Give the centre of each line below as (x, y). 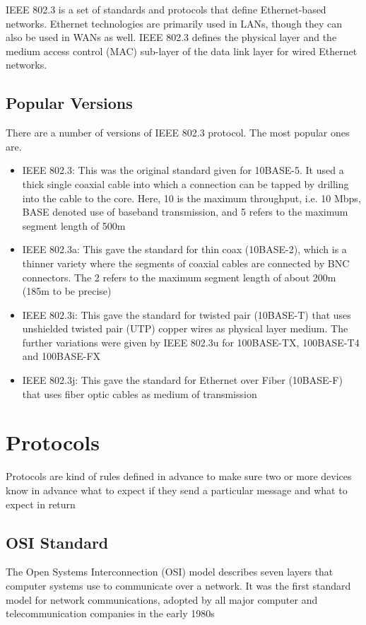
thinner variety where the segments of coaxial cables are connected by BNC (186, 263)
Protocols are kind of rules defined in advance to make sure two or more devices (179, 476)
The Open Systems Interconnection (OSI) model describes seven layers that (170, 572)
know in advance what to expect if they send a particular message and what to (177, 490)
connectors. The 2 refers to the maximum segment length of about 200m (179, 277)
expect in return (41, 504)
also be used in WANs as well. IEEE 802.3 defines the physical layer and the (171, 37)
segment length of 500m (74, 225)
